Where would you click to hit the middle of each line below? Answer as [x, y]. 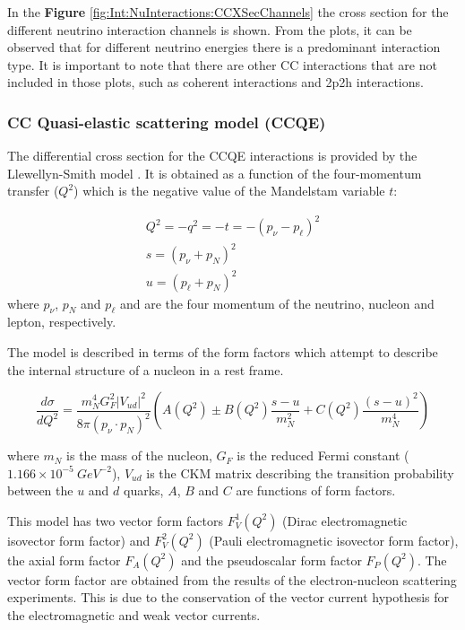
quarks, [144, 490]
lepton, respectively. [62, 322]
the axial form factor [64, 560]
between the [40, 490]
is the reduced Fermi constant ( [323, 455]
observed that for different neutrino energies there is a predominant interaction [224, 47]
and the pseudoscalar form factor [271, 560]
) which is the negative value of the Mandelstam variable [229, 191]
